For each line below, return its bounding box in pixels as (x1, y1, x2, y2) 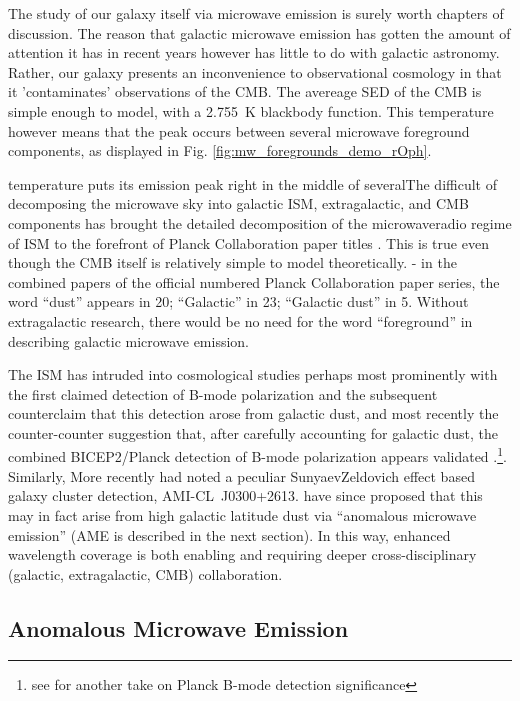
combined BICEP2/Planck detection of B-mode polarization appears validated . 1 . (8, 443, 507, 467)
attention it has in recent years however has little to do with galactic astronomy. (8, 42, 500, 63)
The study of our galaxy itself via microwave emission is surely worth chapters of (8, 3, 504, 23)
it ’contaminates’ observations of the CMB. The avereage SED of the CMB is (8, 81, 482, 102)
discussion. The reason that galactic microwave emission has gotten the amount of (8, 22, 511, 43)
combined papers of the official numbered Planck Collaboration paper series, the (8, 271, 500, 292)
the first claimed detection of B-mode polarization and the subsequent (8, 383, 438, 404)
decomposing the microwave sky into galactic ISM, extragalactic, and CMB (8, 193, 469, 214)
